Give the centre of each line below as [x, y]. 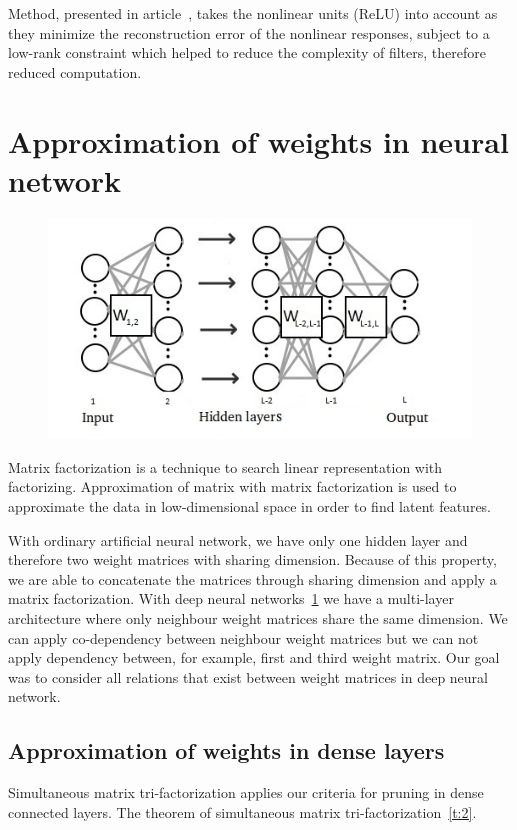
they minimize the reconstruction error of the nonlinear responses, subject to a [249, 32]
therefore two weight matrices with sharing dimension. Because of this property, [252, 559]
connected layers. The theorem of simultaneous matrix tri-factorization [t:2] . [242, 811]
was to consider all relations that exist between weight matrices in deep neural [248, 676]
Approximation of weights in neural [258, 140]
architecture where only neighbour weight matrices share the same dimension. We [258, 617]
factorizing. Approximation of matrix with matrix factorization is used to [232, 486]
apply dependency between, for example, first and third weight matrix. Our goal [254, 657]
